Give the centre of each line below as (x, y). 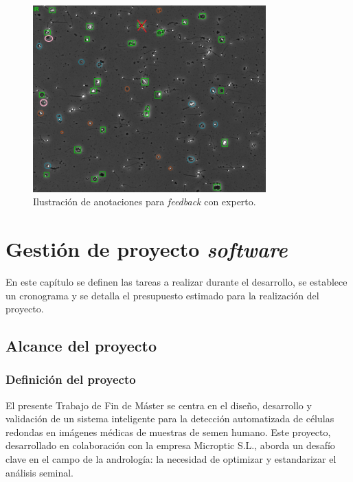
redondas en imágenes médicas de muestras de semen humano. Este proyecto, (168, 432)
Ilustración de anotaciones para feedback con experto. (145, 202)
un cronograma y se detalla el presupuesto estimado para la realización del (162, 295)
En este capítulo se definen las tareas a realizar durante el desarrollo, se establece (176, 281)
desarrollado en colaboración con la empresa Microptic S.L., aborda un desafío (170, 445)
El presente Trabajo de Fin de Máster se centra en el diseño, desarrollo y (159, 405)
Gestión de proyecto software (147, 249)
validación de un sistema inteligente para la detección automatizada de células (170, 418)
